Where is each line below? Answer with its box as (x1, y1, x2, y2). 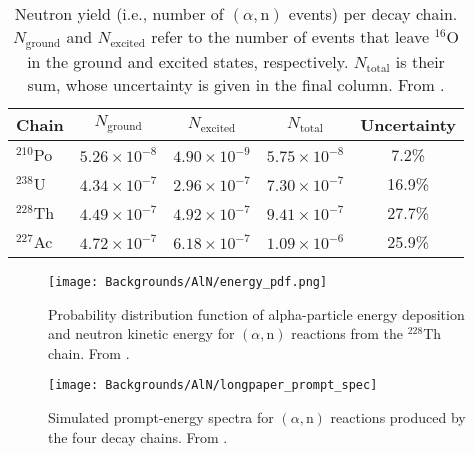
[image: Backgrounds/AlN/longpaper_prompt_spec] (48, 378, 378, 393)
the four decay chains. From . (48, 426, 228, 447)
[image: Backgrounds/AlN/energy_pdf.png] (48, 274, 328, 289)
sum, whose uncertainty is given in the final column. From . (27, 72, 445, 96)
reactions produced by (330, 407, 466, 428)
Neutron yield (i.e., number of (14, 2, 224, 25)
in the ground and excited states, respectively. (27, 49, 349, 73)
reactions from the (291, 323, 403, 344)
